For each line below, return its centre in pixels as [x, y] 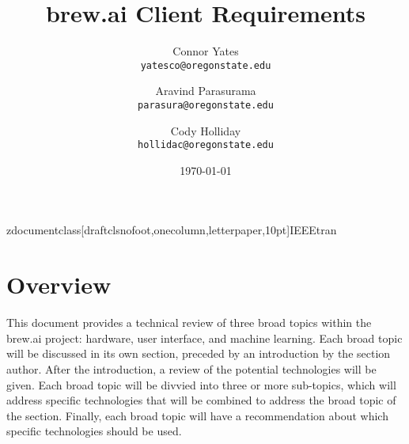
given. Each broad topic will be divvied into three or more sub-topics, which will [201, 384]
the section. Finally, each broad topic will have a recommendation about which [197, 415]
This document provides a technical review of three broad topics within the [189, 323]
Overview [59, 285]
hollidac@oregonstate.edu [206, 145]
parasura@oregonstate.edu [206, 105]
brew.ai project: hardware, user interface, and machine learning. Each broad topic [204, 338]
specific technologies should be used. [94, 431]
